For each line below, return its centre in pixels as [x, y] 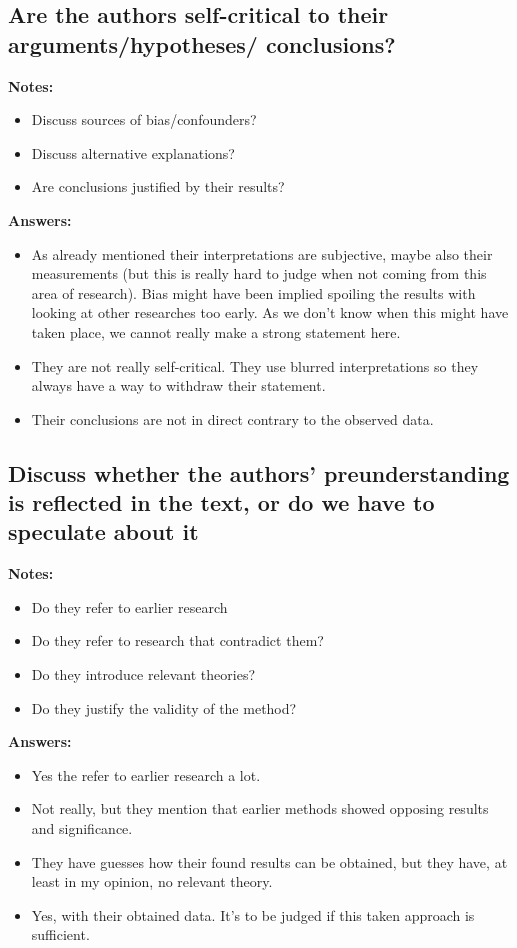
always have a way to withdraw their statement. [178, 385]
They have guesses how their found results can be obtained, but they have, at [269, 861]
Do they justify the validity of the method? [164, 707]
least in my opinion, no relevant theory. [152, 881]
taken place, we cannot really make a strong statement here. [216, 331]
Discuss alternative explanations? [133, 152]
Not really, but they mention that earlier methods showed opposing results [260, 808]
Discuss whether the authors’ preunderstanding [259, 472]
